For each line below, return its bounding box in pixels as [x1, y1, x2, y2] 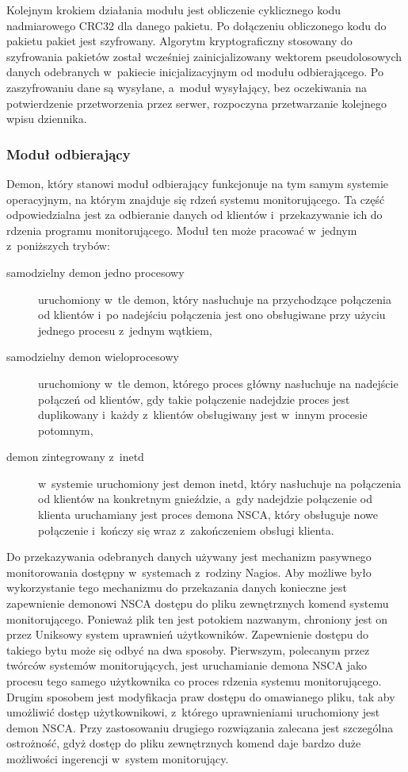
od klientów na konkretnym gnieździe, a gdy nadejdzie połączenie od [38, 490, 373, 507]
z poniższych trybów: [6, 237, 110, 254]
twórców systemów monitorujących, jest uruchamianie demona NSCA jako [6, 657, 367, 674]
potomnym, [38, 421, 93, 438]
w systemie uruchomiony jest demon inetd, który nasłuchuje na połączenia [38, 474, 402, 491]
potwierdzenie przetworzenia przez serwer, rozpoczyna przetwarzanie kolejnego [6, 94, 387, 111]
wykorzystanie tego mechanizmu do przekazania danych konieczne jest [6, 579, 347, 596]
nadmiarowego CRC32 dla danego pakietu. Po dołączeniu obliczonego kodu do [6, 17, 387, 33]
